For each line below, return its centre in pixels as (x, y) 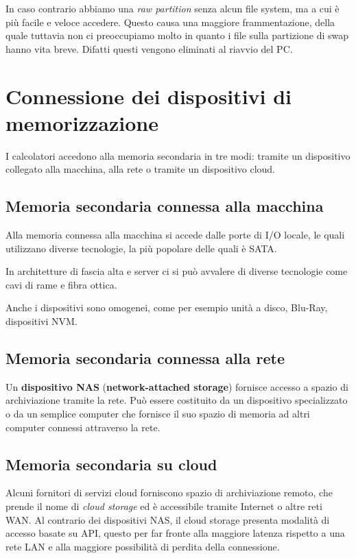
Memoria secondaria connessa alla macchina (165, 206)
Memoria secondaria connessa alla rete (145, 358)
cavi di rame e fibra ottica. (61, 284)
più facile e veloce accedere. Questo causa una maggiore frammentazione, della (170, 22)
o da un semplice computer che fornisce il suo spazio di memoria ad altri (158, 414)
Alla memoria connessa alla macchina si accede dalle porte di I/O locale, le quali (175, 235)
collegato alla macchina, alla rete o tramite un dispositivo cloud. (141, 169)
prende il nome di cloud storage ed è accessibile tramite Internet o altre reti (164, 506)
